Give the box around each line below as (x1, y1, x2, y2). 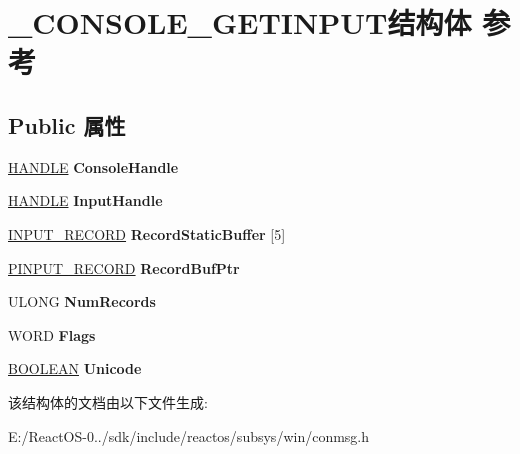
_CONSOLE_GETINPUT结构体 (8, 2, 472, 43)
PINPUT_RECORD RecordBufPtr (8, 257, 240, 278)
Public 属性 (8, 109, 126, 140)
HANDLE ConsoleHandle (8, 156, 179, 177)
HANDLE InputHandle (8, 190, 163, 211)
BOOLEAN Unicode (8, 358, 142, 379)
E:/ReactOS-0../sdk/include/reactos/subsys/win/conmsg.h (8, 425, 370, 446)
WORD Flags (8, 324, 96, 345)
